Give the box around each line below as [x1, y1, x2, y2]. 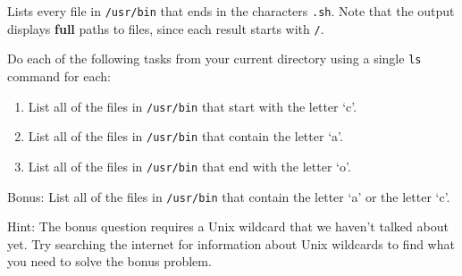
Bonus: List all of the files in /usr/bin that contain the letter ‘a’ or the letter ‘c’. [7, 187, 450, 205]
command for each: [7, 66, 111, 85]
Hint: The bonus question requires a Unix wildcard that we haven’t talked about [7, 217, 449, 236]
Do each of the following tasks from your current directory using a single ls [7, 49, 422, 68]
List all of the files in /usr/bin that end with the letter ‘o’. [28, 156, 351, 175]
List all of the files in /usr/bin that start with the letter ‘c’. [28, 96, 357, 115]
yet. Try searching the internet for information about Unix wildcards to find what [7, 234, 455, 253]
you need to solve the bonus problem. [7, 252, 212, 271]
